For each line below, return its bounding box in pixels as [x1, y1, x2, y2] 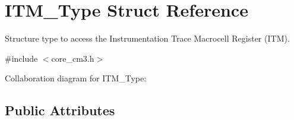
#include [5, 52, 38, 64]
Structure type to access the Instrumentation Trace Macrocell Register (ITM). [5, 32, 290, 45]
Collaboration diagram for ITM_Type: [5, 72, 147, 84]
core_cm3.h [51, 52, 94, 64]
